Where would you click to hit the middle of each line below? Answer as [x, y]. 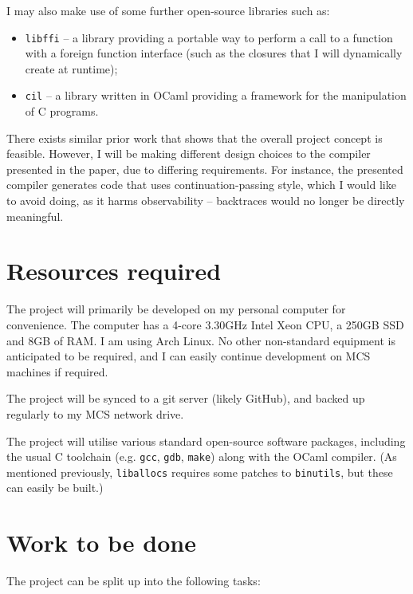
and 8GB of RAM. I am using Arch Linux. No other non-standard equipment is [201, 340]
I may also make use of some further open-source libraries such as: [168, 10]
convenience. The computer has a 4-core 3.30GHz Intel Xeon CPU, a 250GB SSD [205, 324]
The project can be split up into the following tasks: [134, 581]
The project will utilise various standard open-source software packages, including [206, 441]
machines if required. [57, 371]
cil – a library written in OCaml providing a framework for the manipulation [216, 95]
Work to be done [101, 543]
